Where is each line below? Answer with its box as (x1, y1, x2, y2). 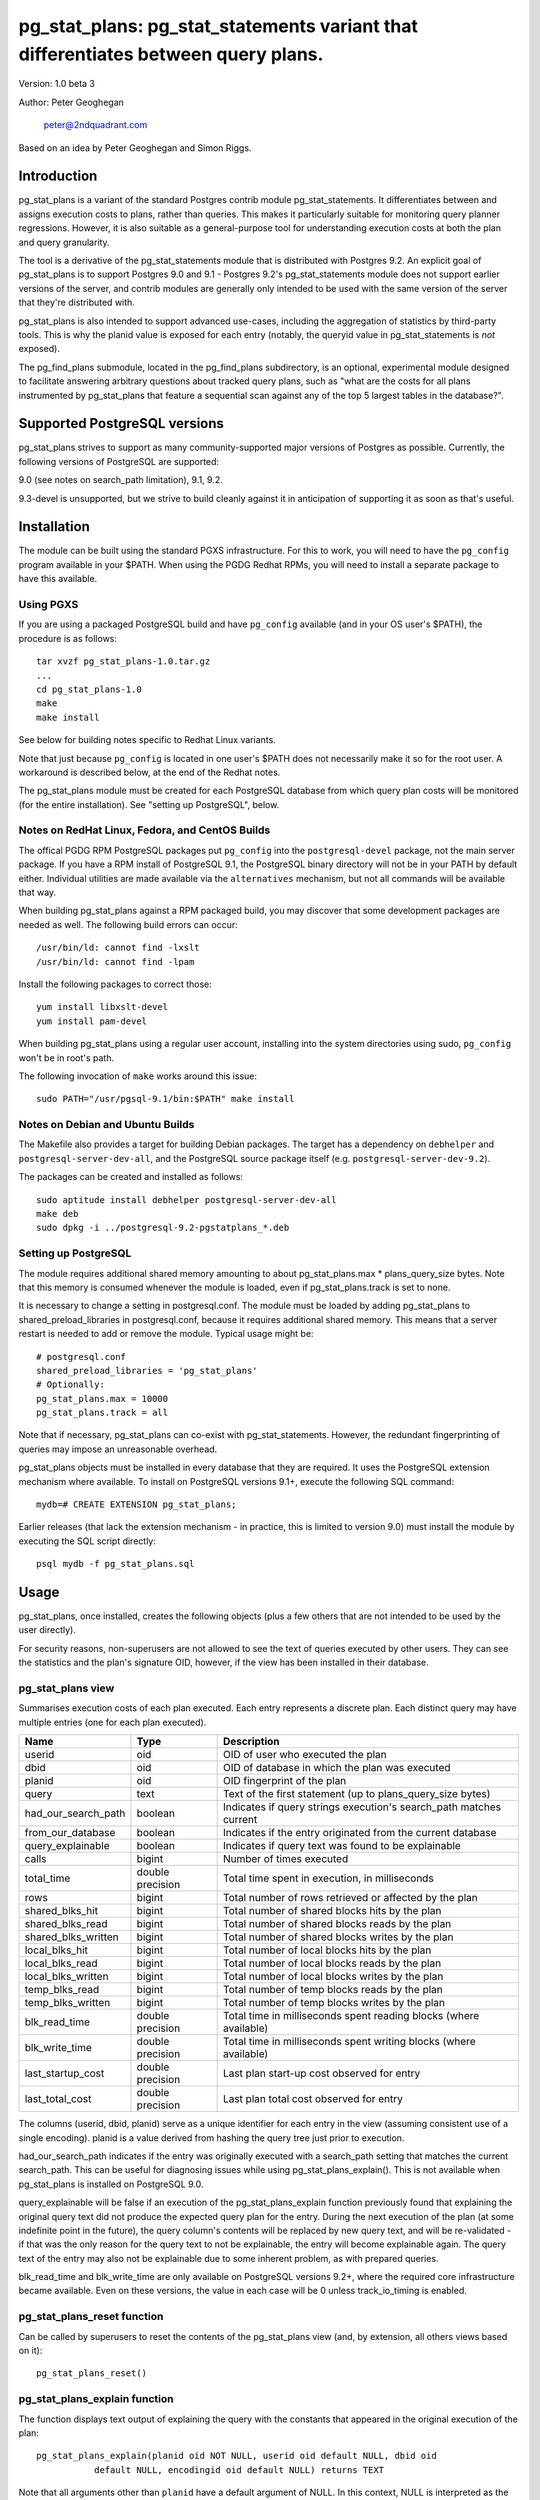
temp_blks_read (24, 1983, 100, 1997)
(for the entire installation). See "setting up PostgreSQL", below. (18, 798, 280, 810)
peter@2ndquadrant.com (43, 119, 148, 131)
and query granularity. (18, 236, 110, 248)
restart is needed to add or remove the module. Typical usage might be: (18, 1328, 314, 1340)
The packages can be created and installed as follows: (18, 1171, 244, 1183)
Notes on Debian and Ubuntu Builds (18, 1118, 195, 1132)
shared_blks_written (24, 1930, 119, 1944)
